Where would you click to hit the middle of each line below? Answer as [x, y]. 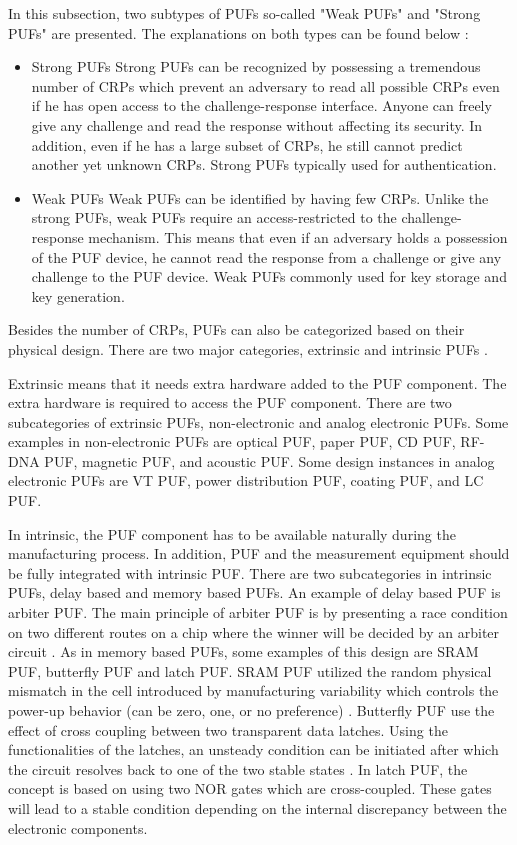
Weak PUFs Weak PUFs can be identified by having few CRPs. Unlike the [260, 197]
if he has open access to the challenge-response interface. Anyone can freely [261, 105]
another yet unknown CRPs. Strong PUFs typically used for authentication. [264, 164]
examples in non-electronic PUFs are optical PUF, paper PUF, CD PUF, [232, 441]
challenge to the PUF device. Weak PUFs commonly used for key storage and [269, 276]
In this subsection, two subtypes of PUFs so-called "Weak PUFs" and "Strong [244, 13]
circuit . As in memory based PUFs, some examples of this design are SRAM [243, 651]
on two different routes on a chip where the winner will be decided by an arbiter [254, 631]
